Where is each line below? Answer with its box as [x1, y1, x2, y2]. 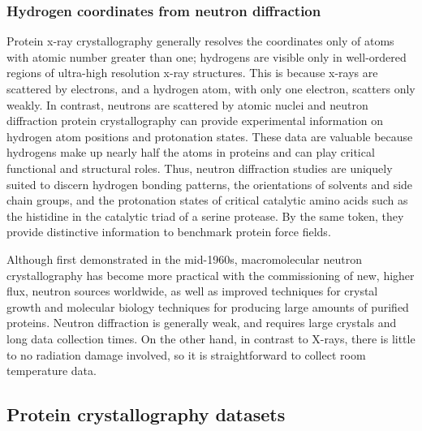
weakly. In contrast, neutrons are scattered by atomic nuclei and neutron [6, 96, 368, 113]
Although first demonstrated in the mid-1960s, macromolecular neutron [6, 250, 362, 267]
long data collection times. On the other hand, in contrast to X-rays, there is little [6, 330, 416, 347]
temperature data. [6, 362, 97, 379]
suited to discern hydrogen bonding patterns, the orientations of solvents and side [6, 175, 413, 192]
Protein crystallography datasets [6, 402, 286, 427]
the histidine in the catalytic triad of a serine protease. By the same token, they [6, 207, 404, 224]
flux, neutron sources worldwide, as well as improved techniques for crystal [6, 282, 378, 300]
